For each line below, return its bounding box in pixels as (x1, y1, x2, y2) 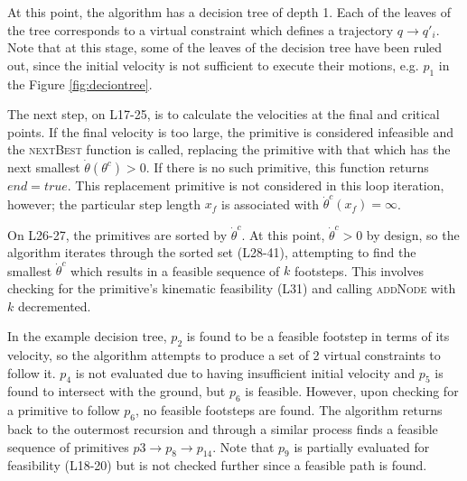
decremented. (17, 296, 91, 315)
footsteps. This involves (294, 261, 425, 280)
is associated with (221, 194, 319, 213)
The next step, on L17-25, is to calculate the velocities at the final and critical (7, 105, 440, 124)
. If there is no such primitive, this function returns (145, 157, 429, 176)
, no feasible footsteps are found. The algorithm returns (135, 401, 443, 420)
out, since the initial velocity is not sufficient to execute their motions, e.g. (7, 55, 419, 74)
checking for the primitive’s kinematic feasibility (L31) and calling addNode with (7, 279, 456, 298)
